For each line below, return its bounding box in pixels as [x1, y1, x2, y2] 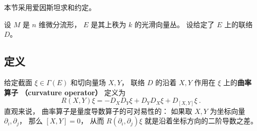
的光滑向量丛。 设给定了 [134, 19, 215, 29]
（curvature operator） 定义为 [21, 87, 126, 97]
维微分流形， [38, 19, 81, 29]
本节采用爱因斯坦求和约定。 [4, 2, 96, 12]
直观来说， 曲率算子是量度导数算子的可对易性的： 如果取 [4, 105, 192, 116]
